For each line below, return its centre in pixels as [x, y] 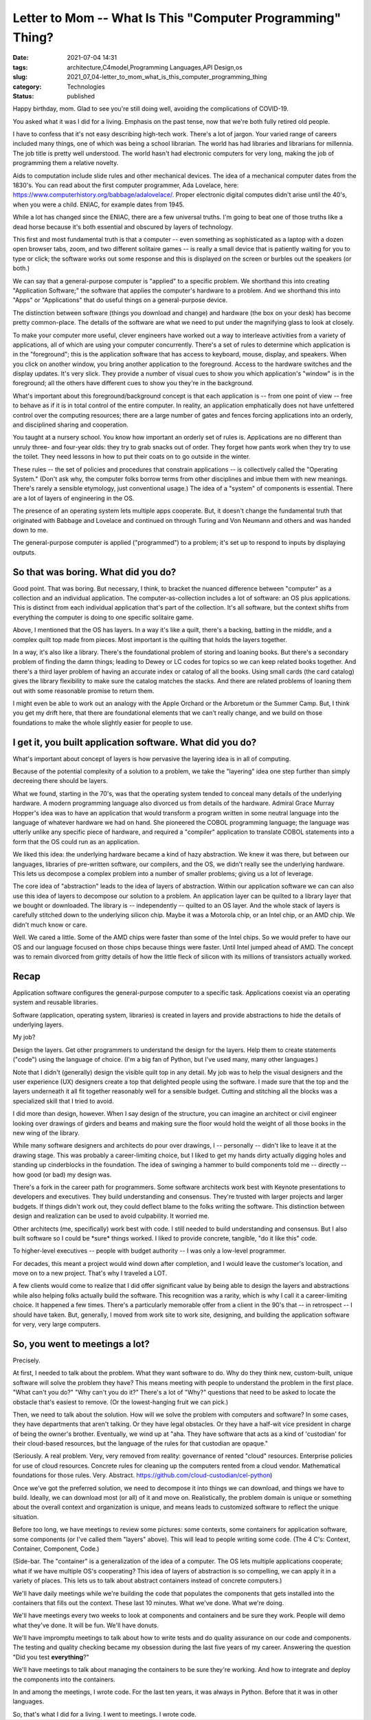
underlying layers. [38, 1024]
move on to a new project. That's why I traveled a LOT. [90, 1273]
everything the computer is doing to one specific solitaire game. [103, 617]
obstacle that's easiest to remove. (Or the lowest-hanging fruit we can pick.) [121, 1402]
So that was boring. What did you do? [94, 572]
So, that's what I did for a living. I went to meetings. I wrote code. [105, 1714]
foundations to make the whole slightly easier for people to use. [103, 722]
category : [27, 87]
